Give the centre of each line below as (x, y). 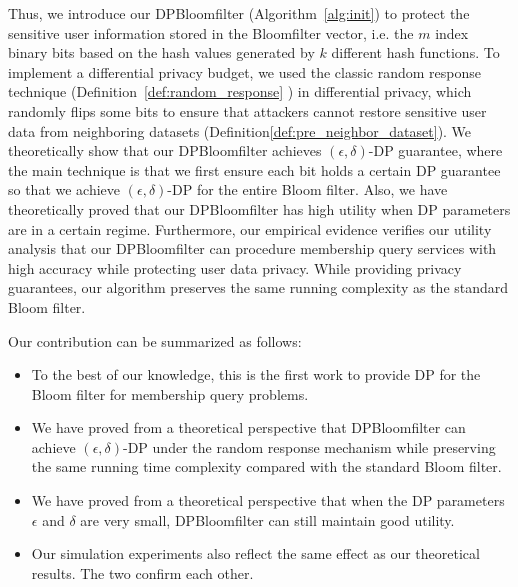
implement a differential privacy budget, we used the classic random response (245, 71)
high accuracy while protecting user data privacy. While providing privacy (235, 267)
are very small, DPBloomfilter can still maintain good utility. (267, 519)
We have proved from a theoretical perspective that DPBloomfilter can (248, 427)
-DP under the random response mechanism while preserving (309, 446)
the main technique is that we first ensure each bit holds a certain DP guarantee (254, 169)
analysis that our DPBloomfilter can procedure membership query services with (252, 248)
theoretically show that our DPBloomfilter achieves (165, 150)
